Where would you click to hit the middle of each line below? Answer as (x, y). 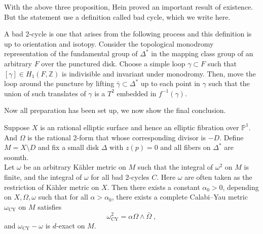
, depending (241, 187)
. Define (232, 137)
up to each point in (170, 83)
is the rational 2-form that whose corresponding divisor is (117, 137)
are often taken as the (218, 177)
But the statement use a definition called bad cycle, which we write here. (117, 16)
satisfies (50, 206)
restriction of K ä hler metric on (52, 187)
